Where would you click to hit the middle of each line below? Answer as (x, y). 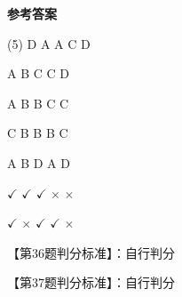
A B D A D (39, 162)
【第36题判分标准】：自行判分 (91, 252)
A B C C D (38, 73)
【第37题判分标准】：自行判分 (91, 282)
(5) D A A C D (49, 43)
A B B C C (38, 103)
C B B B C (38, 133)
